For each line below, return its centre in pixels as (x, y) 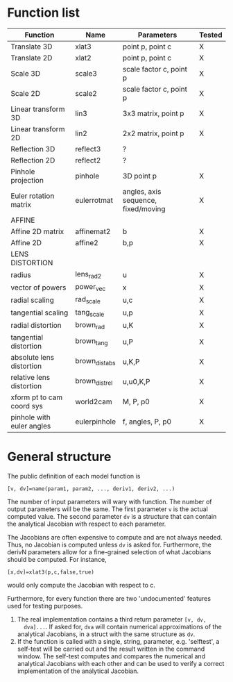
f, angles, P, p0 (147, 422)
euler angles (31, 426)
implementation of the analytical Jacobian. (78, 671)
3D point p (140, 176)
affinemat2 (93, 231)
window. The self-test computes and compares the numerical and (111, 656)
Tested (210, 35)
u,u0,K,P (136, 381)
